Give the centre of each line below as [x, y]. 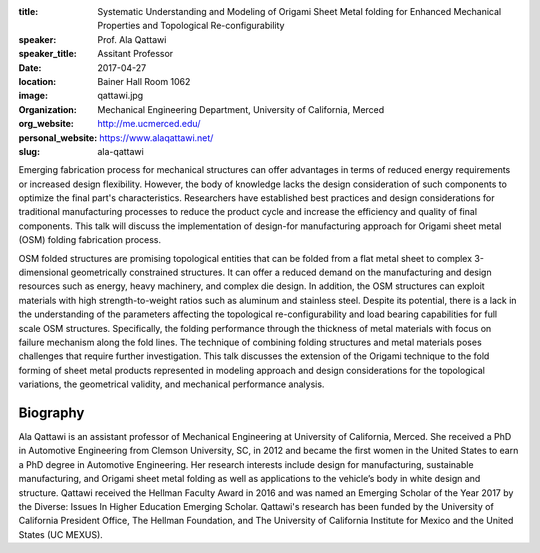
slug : [29, 151]
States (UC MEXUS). [61, 534]
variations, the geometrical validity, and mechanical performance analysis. [171, 384]
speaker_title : [47, 54]
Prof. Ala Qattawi [132, 39]
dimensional [43, 272]
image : [33, 96]
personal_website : [58, 137]
